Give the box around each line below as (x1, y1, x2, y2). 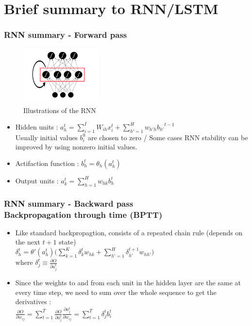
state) (59, 237, 76, 247)
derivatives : (15, 296, 51, 307)
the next (15, 237, 40, 247)
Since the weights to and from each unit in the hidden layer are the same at (15, 277, 241, 287)
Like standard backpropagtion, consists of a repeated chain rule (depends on (15, 227, 243, 237)
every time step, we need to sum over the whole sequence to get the (15, 287, 217, 297)
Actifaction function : (15, 158, 79, 168)
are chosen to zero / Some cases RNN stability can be (87, 132, 248, 142)
